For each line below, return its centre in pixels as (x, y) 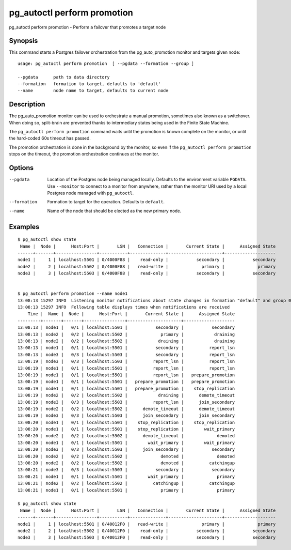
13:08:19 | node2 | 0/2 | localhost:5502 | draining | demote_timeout (126, 395)
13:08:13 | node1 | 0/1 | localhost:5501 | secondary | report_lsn (126, 348)
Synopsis (24, 41)
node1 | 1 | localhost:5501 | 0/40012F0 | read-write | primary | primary (147, 524)
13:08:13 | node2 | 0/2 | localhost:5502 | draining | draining (126, 341)
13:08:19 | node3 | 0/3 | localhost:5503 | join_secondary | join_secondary (126, 416)
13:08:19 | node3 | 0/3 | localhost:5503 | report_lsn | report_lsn (126, 361)
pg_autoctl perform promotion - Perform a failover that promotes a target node (87, 27)
